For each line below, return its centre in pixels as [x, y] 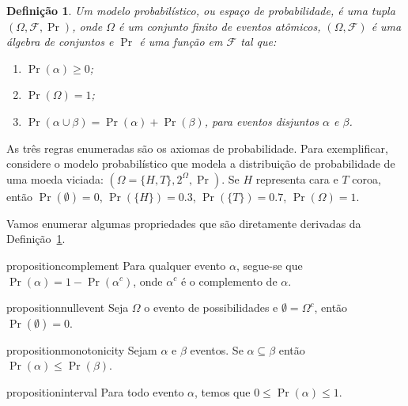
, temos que [223, 391]
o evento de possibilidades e [211, 307]
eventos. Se [217, 349]
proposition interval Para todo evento [95, 391]
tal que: [259, 42]
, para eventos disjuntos [262, 121]
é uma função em [181, 42]
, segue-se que [269, 265]
